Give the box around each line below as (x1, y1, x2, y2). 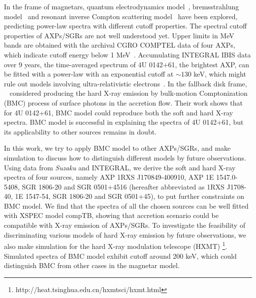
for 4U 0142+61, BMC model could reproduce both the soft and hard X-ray (4, 107, 233, 117)
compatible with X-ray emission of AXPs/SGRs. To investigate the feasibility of (4, 220, 246, 230)
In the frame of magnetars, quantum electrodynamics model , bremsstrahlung (4, 1, 239, 11)
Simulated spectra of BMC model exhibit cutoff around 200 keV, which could (4, 250, 237, 261)
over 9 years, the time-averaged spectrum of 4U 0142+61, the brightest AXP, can (4, 59, 249, 69)
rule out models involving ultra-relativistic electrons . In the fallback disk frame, (4, 78, 247, 88)
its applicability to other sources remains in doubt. (4, 126, 157, 136)
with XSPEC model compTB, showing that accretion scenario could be (4, 210, 219, 220)
